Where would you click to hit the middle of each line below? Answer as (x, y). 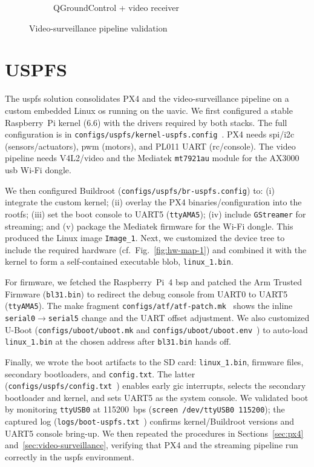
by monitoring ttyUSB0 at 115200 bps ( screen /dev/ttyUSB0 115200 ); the (145, 409)
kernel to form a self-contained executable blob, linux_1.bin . (119, 261)
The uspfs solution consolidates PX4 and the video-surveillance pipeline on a (147, 98)
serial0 (20, 318)
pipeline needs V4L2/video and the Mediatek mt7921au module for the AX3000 (152, 158)
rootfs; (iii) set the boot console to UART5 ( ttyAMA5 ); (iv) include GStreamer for (155, 214)
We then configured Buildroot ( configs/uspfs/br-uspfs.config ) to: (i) (140, 190)
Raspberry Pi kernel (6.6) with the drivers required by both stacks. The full (146, 122)
